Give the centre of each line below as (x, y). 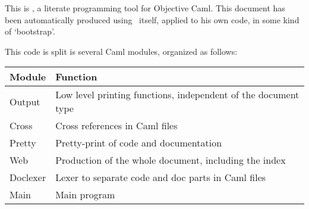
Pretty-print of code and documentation (139, 143)
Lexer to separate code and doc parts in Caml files (161, 177)
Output (25, 101)
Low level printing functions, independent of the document (177, 95)
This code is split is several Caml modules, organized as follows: (121, 51)
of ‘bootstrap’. (30, 31)
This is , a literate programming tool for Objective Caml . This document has (145, 8)
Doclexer (28, 177)
